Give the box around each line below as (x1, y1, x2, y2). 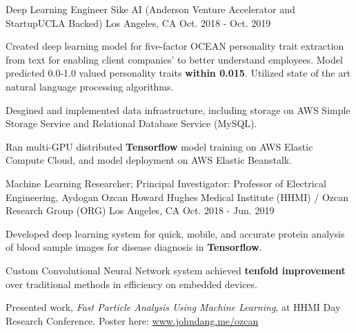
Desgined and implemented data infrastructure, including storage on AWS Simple (6, 102, 350, 117)
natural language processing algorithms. (6, 79, 174, 93)
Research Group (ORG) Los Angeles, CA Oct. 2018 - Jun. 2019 (6, 203, 275, 218)
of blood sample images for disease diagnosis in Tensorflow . (6, 240, 262, 254)
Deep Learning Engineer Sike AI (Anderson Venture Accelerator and (6, 2, 295, 16)
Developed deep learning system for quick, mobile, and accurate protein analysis (6, 226, 345, 240)
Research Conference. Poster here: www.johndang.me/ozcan (6, 313, 259, 327)
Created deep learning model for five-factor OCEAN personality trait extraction (6, 39, 344, 53)
